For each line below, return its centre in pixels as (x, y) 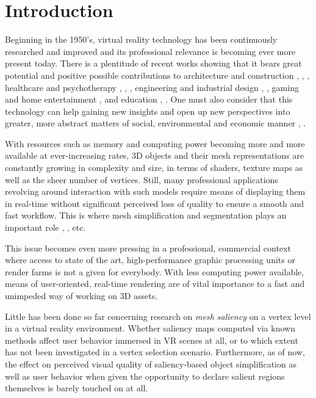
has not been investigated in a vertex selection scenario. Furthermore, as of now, (155, 352)
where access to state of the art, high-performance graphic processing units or (150, 260)
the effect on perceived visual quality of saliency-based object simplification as (151, 364)
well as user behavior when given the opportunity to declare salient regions (145, 376)
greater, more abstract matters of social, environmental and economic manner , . (156, 123)
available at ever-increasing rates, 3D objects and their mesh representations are (155, 155)
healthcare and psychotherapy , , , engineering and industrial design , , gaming (152, 87)
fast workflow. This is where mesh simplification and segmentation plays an (146, 215)
